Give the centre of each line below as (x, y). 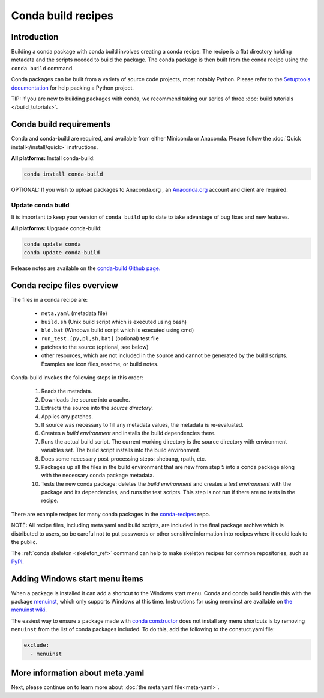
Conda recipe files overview (64, 285)
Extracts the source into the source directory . (97, 408)
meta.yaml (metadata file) (74, 313)
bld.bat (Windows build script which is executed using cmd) (118, 330)
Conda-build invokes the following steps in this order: (77, 377)
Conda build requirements (61, 124)
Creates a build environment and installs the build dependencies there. (128, 433)
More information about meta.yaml (78, 673)
